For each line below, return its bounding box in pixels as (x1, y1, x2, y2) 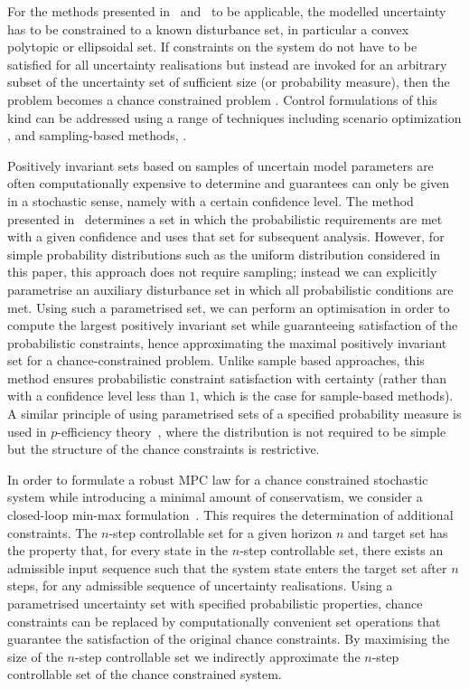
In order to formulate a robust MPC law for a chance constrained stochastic (7, 469, 428, 488)
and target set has (347, 523, 448, 542)
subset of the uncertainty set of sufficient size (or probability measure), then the (7, 72, 450, 91)
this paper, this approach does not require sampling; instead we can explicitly (7, 262, 437, 281)
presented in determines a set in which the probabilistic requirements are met (7, 209, 443, 228)
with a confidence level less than (7, 386, 185, 405)
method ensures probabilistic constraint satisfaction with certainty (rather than (7, 368, 447, 387)
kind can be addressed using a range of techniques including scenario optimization (7, 108, 462, 127)
